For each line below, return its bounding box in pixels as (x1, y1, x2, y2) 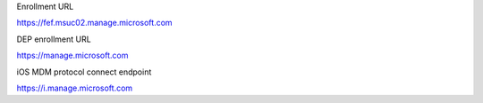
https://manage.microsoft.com (16, 50, 129, 61)
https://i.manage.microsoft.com (16, 83, 133, 93)
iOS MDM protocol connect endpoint (16, 67, 152, 77)
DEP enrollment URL (16, 34, 91, 44)
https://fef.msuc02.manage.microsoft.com (16, 18, 174, 28)
